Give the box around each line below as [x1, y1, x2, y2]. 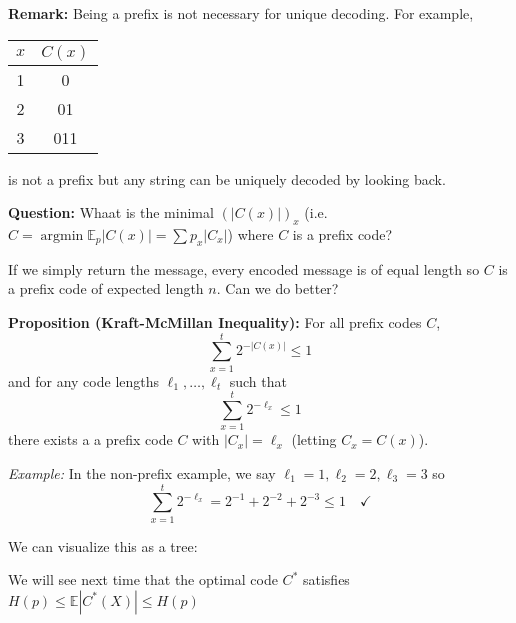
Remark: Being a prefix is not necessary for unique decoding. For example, [8, 3, 474, 23]
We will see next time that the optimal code [8, 569, 278, 590]
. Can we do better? [216, 278, 339, 299]
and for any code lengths [8, 370, 160, 391]
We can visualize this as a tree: [8, 535, 198, 556]
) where [227, 223, 274, 244]
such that [229, 370, 287, 391]
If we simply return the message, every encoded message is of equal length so [8, 258, 480, 279]
